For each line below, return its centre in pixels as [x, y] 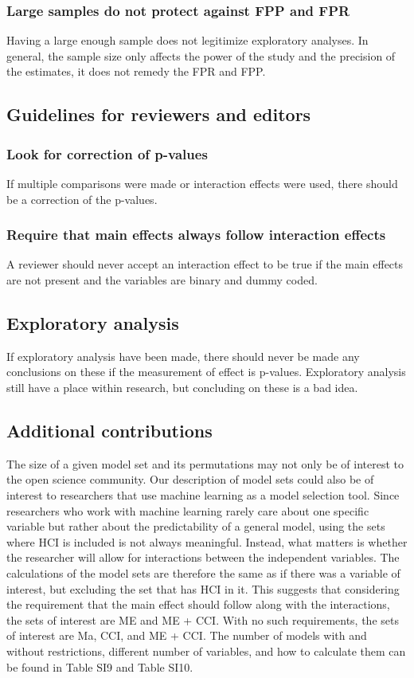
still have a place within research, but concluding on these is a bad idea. [182, 387]
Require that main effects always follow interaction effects [196, 235]
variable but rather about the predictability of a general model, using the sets [196, 526]
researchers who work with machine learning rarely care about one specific [188, 510]
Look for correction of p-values [107, 153]
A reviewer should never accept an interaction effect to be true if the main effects [205, 264]
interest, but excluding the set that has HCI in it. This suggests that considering [203, 588]
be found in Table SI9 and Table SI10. [100, 666]
